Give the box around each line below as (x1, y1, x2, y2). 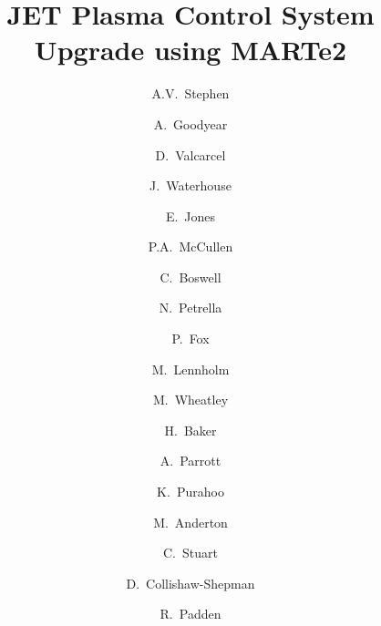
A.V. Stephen (151, 84, 230, 103)
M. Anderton (153, 512, 228, 531)
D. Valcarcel (155, 145, 226, 164)
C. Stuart (163, 543, 218, 562)
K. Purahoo (157, 482, 224, 501)
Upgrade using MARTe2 (34, 31, 347, 68)
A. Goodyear (153, 114, 228, 133)
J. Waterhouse (149, 176, 232, 195)
